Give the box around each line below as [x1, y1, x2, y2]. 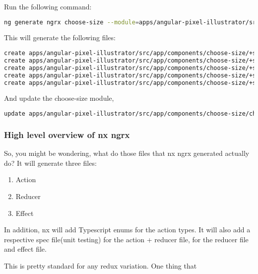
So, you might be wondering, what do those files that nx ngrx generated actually [4, 148, 250, 158]
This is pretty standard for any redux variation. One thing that [4, 260, 197, 271]
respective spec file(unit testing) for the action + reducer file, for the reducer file [4, 234, 249, 244]
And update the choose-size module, [4, 93, 114, 103]
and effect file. [4, 244, 47, 254]
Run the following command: [4, 1, 92, 11]
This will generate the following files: [4, 32, 116, 43]
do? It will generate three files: [4, 157, 97, 168]
